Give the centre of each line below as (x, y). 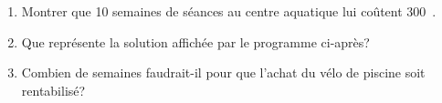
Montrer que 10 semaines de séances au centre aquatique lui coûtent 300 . (229, 11)
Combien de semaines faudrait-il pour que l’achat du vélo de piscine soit (223, 72)
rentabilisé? (53, 90)
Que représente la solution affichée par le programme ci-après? (195, 41)
